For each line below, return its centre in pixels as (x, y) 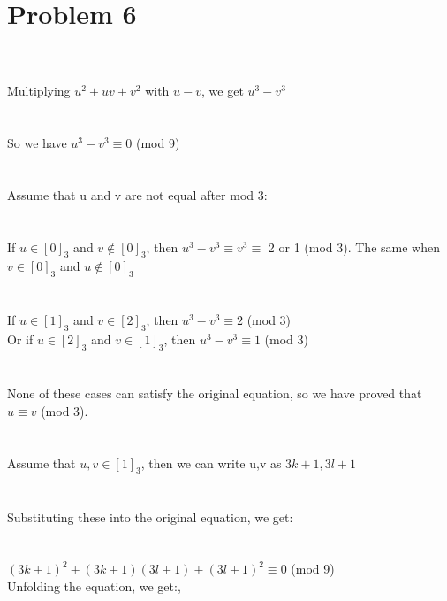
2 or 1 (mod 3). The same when (354, 247)
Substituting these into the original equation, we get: (150, 516)
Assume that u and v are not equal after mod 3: (137, 194)
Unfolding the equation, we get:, (94, 586)
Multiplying (39, 91)
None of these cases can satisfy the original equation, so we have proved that (215, 393)
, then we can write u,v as (211, 462)
